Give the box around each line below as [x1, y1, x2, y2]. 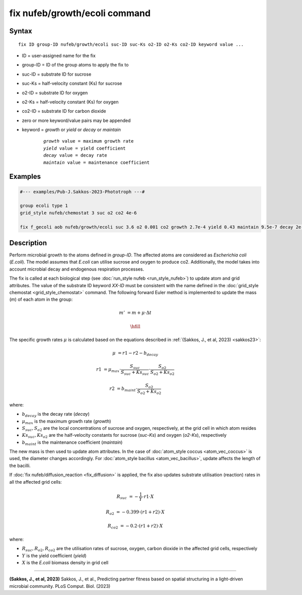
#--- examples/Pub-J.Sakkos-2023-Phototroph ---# [20, 189, 145, 194]
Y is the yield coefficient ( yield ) [22, 552, 87, 559]
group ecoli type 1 [20, 203, 68, 209]
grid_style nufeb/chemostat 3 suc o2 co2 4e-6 [20, 210, 137, 216]
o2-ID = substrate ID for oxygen [22, 90, 88, 96]
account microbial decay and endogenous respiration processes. [9, 266, 144, 272]
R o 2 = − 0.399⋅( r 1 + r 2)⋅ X [106, 509, 165, 516]
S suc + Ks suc [121, 369, 149, 376]
